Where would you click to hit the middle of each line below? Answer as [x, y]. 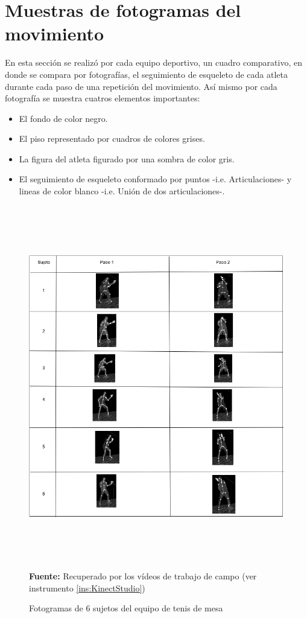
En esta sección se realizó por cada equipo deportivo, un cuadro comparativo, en [153, 62]
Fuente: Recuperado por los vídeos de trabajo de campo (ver [143, 576]
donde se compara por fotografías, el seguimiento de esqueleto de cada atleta [146, 74]
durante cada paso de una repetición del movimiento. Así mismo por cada [141, 86]
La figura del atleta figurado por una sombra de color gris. [127, 158]
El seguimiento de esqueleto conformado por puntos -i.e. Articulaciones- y [155, 179]
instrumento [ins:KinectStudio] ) [87, 588]
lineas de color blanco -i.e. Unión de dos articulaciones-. [122, 191]
